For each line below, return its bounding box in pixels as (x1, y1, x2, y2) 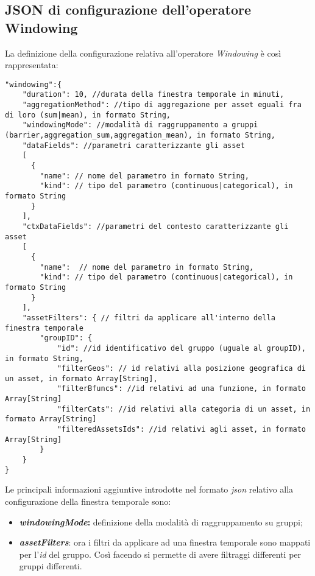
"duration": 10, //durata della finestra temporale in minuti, (22, 90, 285, 99)
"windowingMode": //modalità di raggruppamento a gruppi (22, 121, 258, 130)
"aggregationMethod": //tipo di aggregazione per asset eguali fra (22, 100, 302, 110)
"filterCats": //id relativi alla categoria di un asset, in (57, 404, 311, 413)
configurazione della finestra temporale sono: (5, 494, 171, 507)
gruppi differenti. (19, 560, 82, 572)
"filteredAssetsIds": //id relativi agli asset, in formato (57, 425, 306, 434)
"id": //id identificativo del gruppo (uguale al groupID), (57, 343, 306, 353)
